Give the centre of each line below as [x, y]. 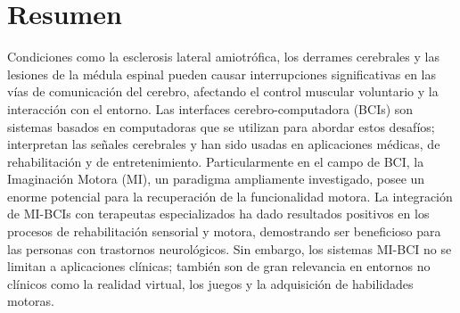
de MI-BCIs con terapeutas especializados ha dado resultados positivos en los [218, 214]
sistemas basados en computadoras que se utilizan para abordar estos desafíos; [221, 126]
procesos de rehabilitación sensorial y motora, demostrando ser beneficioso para [224, 231]
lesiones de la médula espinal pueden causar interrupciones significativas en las [222, 74]
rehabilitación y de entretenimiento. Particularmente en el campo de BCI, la [216, 161]
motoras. [31, 301]
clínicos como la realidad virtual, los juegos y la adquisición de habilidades [210, 283]
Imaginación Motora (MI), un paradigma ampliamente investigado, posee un [216, 179]
